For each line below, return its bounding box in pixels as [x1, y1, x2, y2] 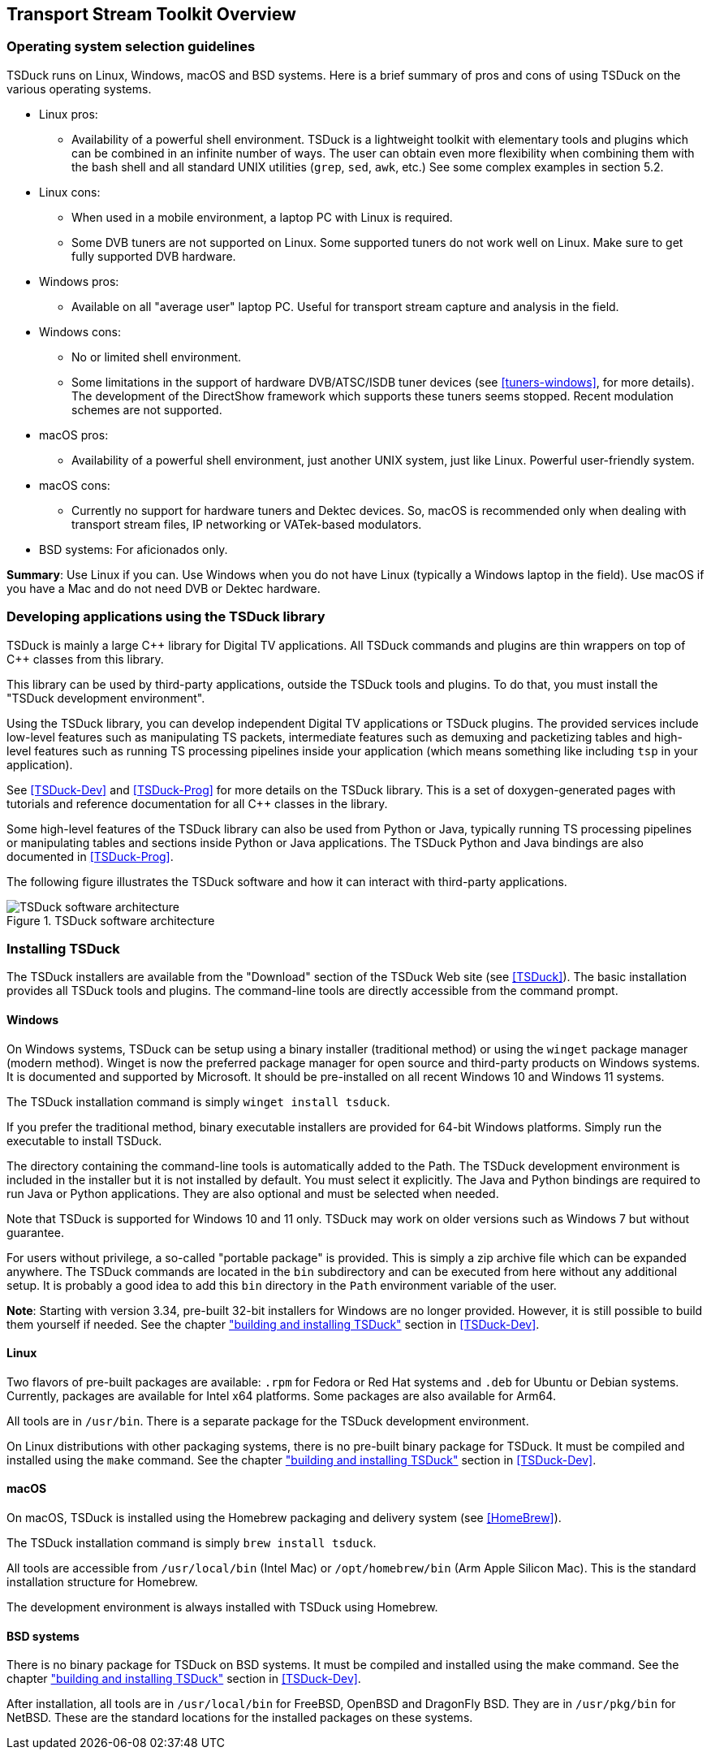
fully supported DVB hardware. [71, 249, 236, 263]
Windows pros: [39, 274, 119, 288]
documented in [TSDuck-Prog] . [6, 849, 174, 863]
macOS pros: [39, 427, 109, 442]
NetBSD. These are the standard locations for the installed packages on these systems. [6, 1711, 473, 1725]
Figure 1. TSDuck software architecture [6, 913, 215, 928]
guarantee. [6, 1225, 64, 1239]
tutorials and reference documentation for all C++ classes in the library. [6, 796, 388, 811]
